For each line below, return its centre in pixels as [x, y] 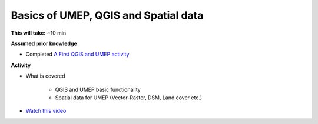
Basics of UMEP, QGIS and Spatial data [107, 15]
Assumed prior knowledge [44, 43]
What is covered [45, 76]
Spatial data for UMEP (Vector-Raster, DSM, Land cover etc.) [129, 98]
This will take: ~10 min [39, 33]
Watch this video [46, 111]
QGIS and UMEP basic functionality [98, 89]
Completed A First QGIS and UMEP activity [77, 54]
